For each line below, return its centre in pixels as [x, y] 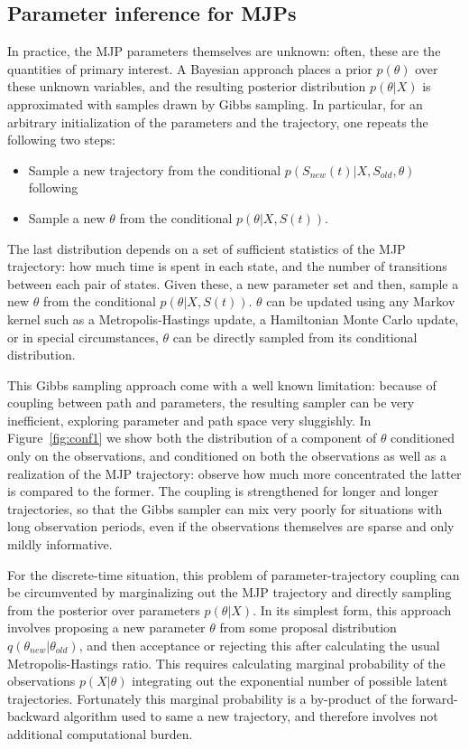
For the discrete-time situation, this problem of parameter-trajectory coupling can [234, 574]
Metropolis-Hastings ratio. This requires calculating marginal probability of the [226, 663]
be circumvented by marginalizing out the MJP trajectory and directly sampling [230, 592]
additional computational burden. [100, 733]
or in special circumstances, [83, 337]
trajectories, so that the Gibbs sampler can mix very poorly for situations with [225, 508]
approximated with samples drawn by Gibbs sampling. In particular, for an [215, 103]
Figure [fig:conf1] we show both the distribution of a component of [192, 438]
